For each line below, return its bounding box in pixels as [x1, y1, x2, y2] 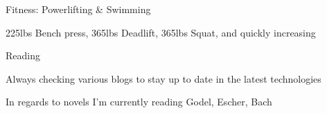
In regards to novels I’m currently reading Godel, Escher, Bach [6, 94, 272, 109]
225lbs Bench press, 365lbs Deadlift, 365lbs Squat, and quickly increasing [6, 25, 316, 39]
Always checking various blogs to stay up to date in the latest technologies [6, 71, 321, 85]
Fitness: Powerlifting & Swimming [6, 2, 151, 16]
